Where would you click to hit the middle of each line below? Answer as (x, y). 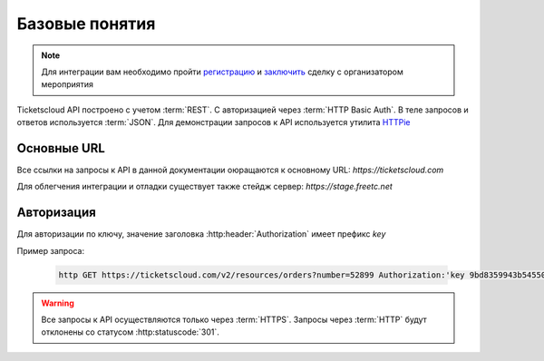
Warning (58, 303)
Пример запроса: (51, 250)
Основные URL (61, 148)
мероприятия (68, 84)
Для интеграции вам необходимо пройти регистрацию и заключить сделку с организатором (222, 72)
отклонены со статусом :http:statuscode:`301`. (130, 332)
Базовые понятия (86, 24)
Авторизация (57, 213)
